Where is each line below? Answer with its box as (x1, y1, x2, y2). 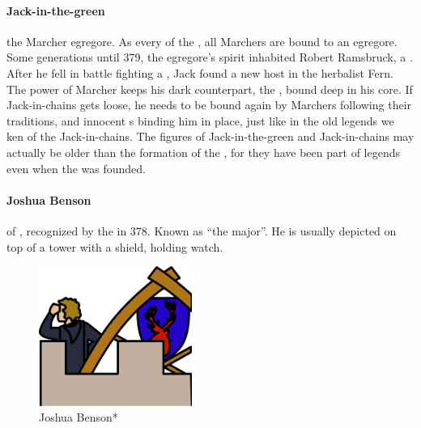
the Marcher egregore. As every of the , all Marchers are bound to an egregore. (6, 32, 398, 49)
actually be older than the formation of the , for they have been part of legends (6, 143, 400, 160)
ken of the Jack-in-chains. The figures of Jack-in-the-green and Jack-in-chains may (6, 128, 415, 145)
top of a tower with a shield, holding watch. (6, 238, 223, 255)
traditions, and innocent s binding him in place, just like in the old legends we (6, 112, 394, 129)
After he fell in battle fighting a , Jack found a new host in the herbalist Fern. (6, 64, 393, 81)
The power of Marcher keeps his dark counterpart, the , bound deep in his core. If (6, 80, 413, 97)
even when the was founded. (6, 159, 146, 176)
